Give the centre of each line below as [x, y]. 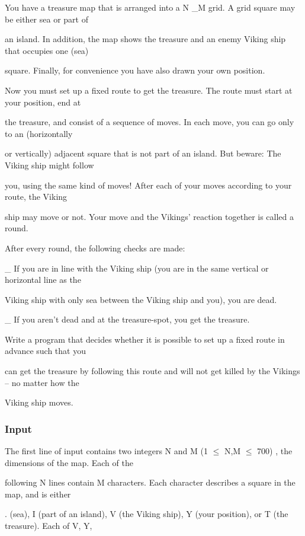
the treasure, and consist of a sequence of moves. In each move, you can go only [150, 122]
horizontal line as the [43, 280]
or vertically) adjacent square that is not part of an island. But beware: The [143, 153]
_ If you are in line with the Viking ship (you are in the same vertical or [137, 268]
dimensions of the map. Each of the [69, 462]
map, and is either [38, 494]
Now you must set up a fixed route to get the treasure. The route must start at [149, 90]
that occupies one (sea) [47, 50]
